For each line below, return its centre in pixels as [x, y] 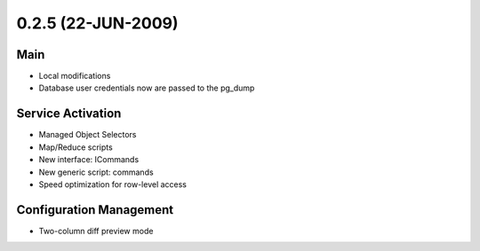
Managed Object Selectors [88, 135]
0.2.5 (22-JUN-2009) [97, 23]
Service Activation [69, 114]
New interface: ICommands [89, 160]
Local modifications [75, 76]
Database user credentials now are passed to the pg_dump [147, 88]
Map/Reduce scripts [76, 147]
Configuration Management [95, 210]
